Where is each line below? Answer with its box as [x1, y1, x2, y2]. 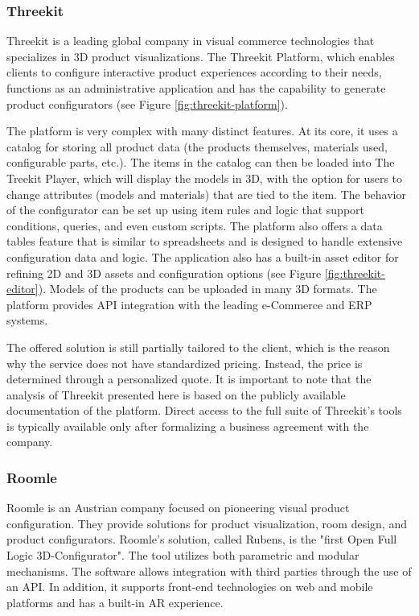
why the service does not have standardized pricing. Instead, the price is [6, 354, 363, 371]
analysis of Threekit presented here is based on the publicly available [6, 386, 346, 403]
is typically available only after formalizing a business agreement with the [6, 417, 369, 434]
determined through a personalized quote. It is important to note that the [6, 370, 372, 387]
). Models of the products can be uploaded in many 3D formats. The [38, 280, 377, 297]
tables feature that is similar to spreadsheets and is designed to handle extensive [6, 233, 403, 250]
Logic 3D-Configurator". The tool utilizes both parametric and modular [6, 547, 359, 564]
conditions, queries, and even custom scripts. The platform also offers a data [6, 217, 383, 234]
